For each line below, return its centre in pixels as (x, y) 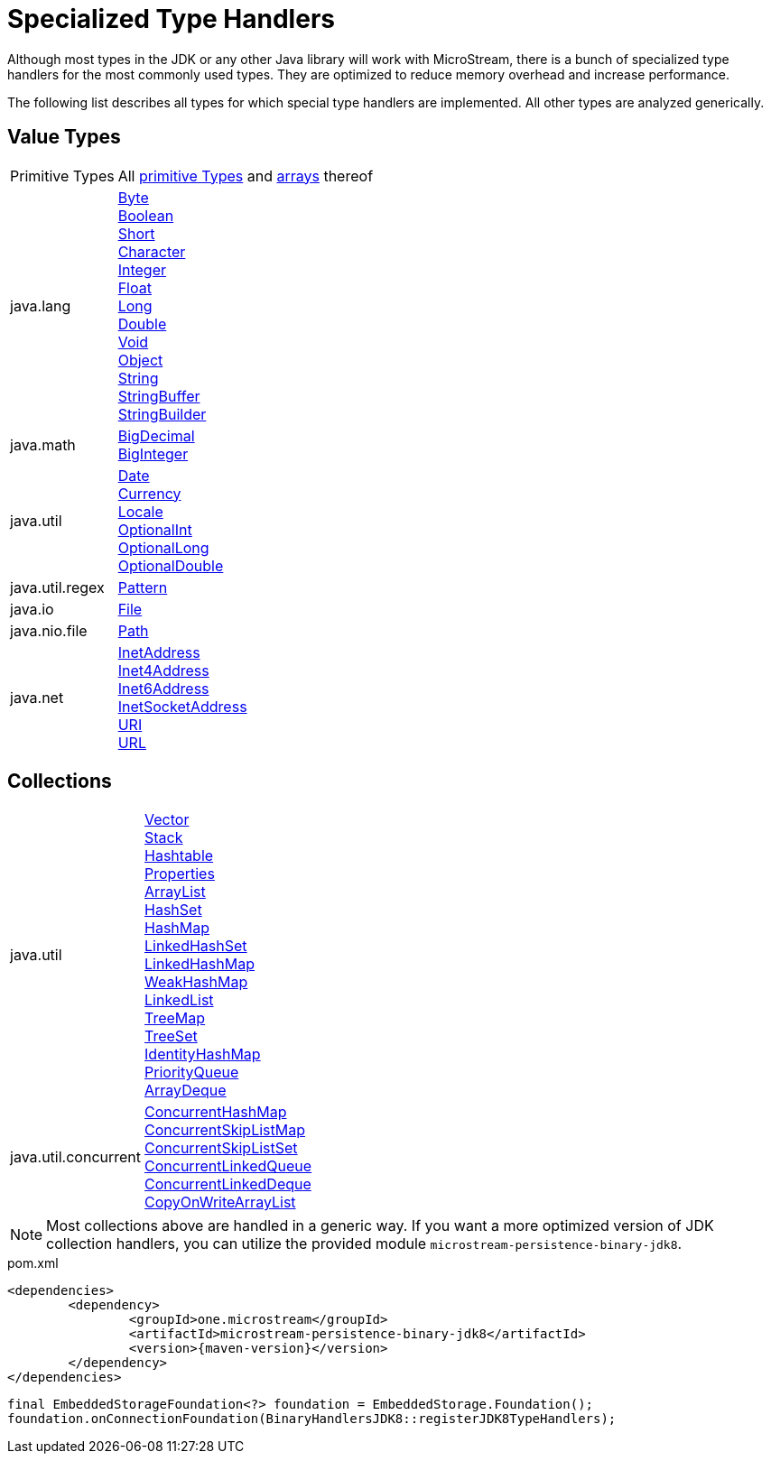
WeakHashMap (196, 982)
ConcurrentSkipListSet (221, 1148)
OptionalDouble (171, 565)
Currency (149, 493)
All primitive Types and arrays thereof (246, 176)
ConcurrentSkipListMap (225, 1130)
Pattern (143, 587)
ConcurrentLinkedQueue (228, 1166)
